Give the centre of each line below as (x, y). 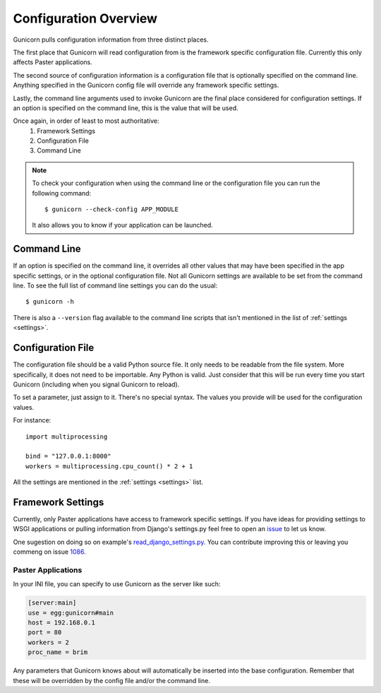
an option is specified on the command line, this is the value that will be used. (126, 108)
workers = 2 (49, 642)
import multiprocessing (67, 437)
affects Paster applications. (53, 62)
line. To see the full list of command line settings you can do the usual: (115, 285)
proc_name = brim (58, 652)
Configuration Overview (85, 18)
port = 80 (45, 633)
